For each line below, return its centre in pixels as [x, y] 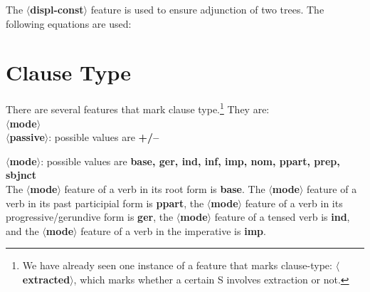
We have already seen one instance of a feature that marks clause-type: [177, 265]
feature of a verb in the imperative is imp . [173, 230]
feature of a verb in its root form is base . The [165, 188]
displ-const [57, 9]
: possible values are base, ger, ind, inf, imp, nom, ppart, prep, [190, 161]
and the [22, 230]
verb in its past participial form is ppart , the [105, 203]
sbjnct [21, 175]
